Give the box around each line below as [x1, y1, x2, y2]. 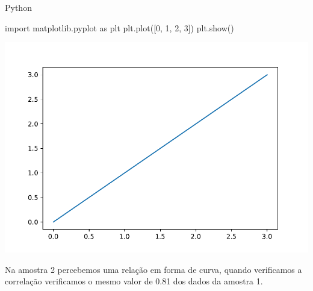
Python [5, 1, 32, 13]
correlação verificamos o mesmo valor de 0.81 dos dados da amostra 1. [5, 275, 263, 287]
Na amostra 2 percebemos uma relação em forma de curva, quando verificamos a [5, 263, 302, 275]
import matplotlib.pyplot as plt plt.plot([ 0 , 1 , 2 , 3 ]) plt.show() [5, 21, 234, 34]
